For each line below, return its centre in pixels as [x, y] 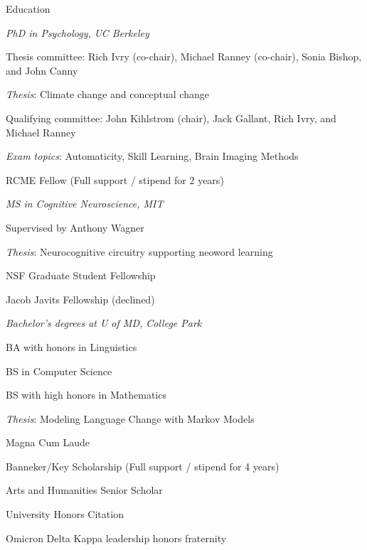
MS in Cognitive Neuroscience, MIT [85, 204]
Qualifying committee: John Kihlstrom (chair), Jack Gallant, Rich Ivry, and [171, 118]
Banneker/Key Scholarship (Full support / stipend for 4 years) [143, 466]
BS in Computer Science [59, 371]
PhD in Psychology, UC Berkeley [78, 32]
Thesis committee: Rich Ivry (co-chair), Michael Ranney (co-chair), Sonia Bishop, [184, 56]
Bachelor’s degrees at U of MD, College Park [104, 323]
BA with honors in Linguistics [71, 346]
